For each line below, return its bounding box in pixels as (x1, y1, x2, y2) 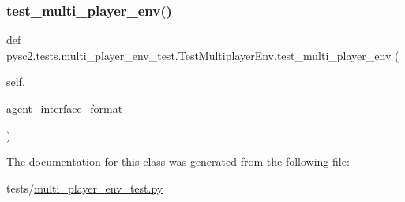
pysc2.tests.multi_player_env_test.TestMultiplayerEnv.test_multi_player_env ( (6, 47, 399, 63)
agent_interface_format (6, 100, 123, 116)
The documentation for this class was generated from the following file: (6, 153, 350, 170)
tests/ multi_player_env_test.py (6, 179, 163, 196)
